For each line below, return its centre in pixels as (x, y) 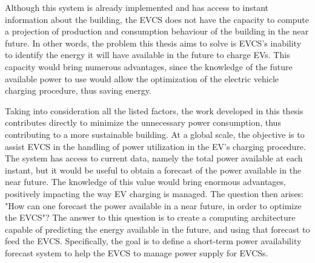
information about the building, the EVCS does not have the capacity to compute (157, 19)
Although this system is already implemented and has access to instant (137, 7)
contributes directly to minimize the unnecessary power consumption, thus (143, 122)
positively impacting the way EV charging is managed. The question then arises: (154, 193)
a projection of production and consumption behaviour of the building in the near (157, 31)
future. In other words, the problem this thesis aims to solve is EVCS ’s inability (153, 43)
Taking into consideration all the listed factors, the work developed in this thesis (154, 110)
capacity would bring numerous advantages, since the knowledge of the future (149, 66)
